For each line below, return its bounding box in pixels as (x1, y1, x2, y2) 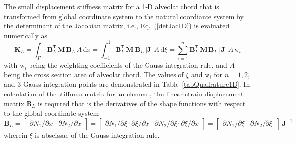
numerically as (4, 30, 48, 40)
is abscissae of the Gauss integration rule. (34, 129, 160, 140)
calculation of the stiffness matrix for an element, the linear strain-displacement (4, 88, 244, 98)
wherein (4, 129, 28, 140)
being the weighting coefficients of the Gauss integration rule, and (29, 60, 227, 70)
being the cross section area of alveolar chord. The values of (4, 69, 184, 79)
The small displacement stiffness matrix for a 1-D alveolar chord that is (4, 1, 219, 11)
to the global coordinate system (4, 108, 99, 118)
